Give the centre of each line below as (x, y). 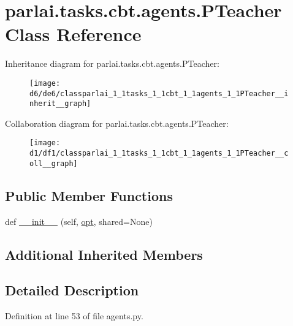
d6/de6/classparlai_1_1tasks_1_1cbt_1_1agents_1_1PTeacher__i (159, 93)
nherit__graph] (60, 104)
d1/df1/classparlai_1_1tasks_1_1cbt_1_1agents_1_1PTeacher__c (159, 154)
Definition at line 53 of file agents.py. (74, 316)
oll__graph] (54, 163)
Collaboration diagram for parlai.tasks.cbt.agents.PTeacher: (117, 123)
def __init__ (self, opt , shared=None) (79, 221)
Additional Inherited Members (104, 254)
